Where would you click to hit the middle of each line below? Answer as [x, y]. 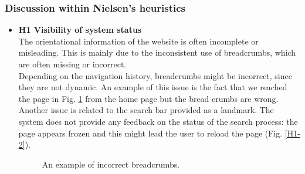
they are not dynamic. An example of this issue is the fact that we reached [153, 87]
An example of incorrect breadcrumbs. [111, 164]
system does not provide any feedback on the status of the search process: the [158, 121]
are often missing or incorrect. [72, 64]
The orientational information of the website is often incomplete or [138, 41]
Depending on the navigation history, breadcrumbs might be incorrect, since [155, 75]
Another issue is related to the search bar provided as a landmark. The [146, 110]
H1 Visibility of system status [80, 30]
